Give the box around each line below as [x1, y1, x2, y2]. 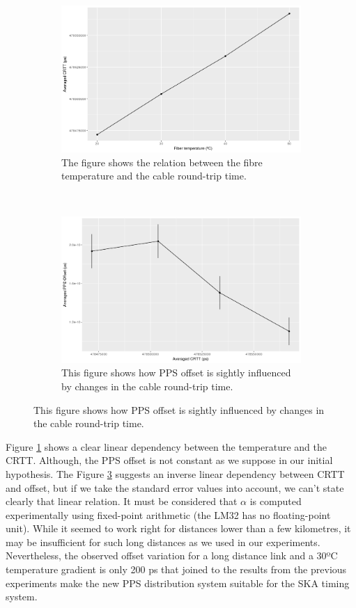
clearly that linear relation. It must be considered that [6, 494, 238, 509]
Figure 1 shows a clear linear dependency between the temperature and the [6, 439, 327, 454]
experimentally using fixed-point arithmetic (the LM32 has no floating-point [6, 507, 331, 522]
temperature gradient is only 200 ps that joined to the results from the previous [6, 562, 347, 577]
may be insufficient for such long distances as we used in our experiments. [6, 534, 320, 549]
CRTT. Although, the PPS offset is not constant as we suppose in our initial [6, 453, 333, 467]
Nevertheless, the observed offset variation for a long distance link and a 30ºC [6, 548, 338, 563]
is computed [249, 494, 302, 509]
